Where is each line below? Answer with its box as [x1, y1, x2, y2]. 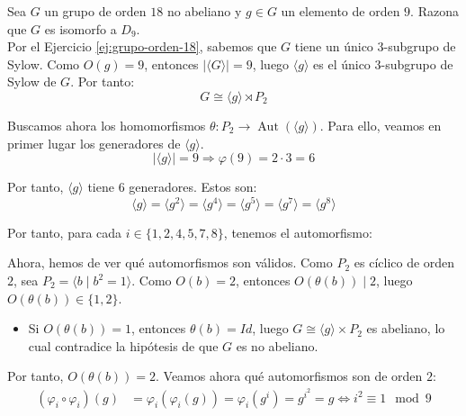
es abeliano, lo [366, 319, 445, 338]
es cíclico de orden [354, 253, 455, 272]
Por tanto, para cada [7, 222, 122, 241]
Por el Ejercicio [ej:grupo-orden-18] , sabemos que [7, 37, 277, 56]
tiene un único [294, 37, 373, 56]
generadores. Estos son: [129, 177, 257, 196]
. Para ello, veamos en [319, 115, 442, 134]
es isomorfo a [44, 19, 117, 38]
